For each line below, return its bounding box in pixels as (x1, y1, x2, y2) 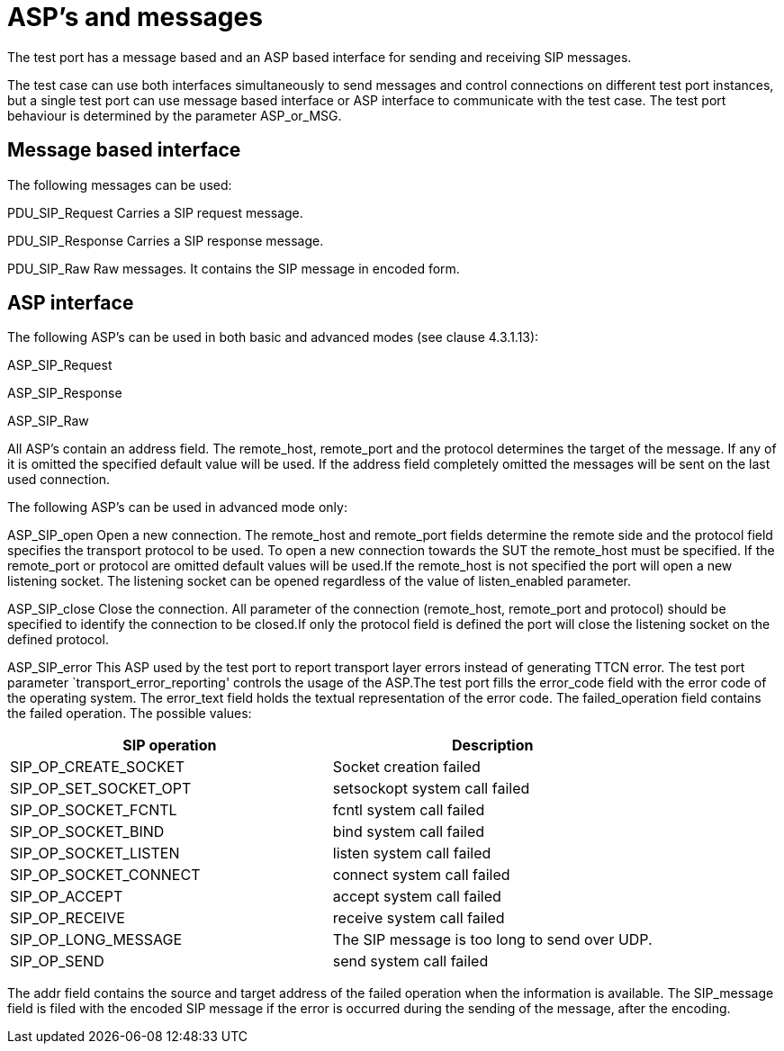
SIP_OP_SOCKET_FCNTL (10, 801, 177, 820)
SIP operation (122, 736, 217, 755)
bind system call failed (332, 822, 485, 841)
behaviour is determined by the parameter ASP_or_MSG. (7, 107, 342, 123)
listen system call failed (332, 844, 491, 863)
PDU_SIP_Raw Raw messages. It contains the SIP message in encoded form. (7, 260, 460, 276)
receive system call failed (332, 909, 505, 928)
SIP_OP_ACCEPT (10, 887, 123, 906)
